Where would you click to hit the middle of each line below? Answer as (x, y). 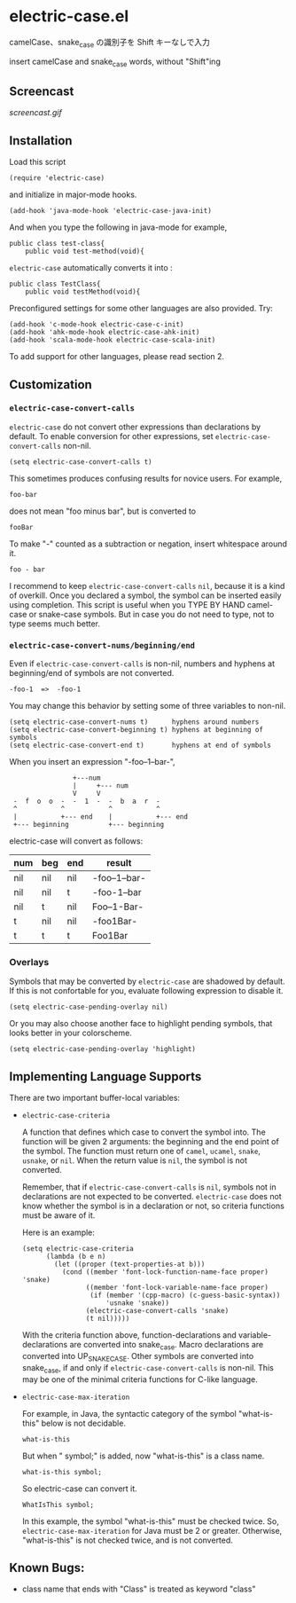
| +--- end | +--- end (101, 817)
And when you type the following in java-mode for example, (118, 227)
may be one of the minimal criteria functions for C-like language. (140, 1379)
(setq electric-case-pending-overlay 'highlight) (103, 1049)
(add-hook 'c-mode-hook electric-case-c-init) (97, 325)
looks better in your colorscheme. (71, 1033)
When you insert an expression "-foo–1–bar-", (92, 762)
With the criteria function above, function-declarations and (129, 1335)
